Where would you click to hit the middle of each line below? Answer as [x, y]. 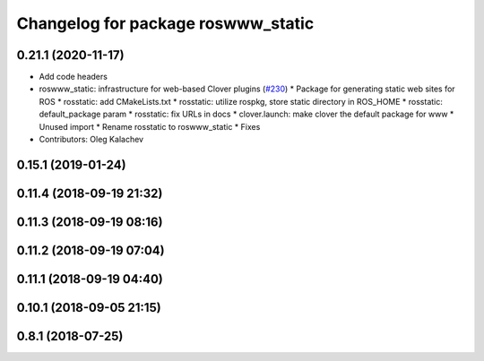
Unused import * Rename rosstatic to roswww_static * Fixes [150, 126]
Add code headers [73, 77]
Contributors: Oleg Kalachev [91, 140]
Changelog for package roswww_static [165, 23]
